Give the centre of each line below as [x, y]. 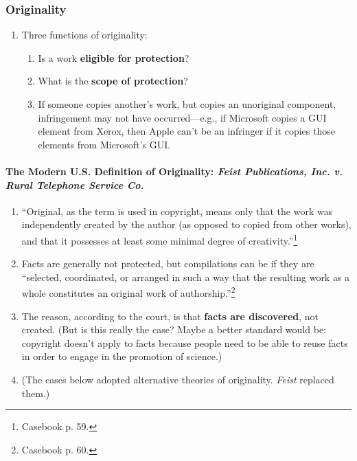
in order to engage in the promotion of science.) [122, 356]
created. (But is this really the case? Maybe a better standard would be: [174, 329]
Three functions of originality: [84, 35]
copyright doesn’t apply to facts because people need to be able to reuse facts [185, 342]
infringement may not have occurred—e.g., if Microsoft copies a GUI [182, 117]
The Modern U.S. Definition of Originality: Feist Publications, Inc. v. [174, 171]
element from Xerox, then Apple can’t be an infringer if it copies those [186, 131]
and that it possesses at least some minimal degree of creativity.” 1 [160, 239]
